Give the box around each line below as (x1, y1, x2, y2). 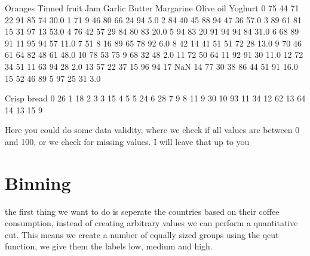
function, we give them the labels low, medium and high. (5, 240, 213, 252)
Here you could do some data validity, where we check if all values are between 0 (5, 124, 300, 136)
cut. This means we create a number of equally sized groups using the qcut (5, 228, 279, 240)
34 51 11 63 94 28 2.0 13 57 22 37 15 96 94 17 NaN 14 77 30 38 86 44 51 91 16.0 (5, 60, 298, 72)
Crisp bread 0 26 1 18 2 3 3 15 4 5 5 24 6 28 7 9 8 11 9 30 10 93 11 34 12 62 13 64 (5, 92, 306, 104)
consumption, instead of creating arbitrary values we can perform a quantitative (5, 217, 298, 229)
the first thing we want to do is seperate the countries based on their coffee (5, 205, 280, 217)
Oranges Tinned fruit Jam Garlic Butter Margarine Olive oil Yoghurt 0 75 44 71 (5, 2, 299, 14)
